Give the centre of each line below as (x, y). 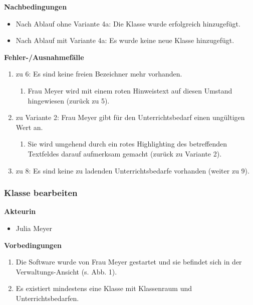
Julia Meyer (34, 228)
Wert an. (29, 127)
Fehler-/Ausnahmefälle (44, 57)
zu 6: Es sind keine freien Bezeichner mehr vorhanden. (99, 74)
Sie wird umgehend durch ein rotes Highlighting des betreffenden (127, 144)
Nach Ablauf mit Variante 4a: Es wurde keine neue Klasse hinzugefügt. (125, 40)
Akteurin (20, 211)
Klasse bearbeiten (41, 193)
